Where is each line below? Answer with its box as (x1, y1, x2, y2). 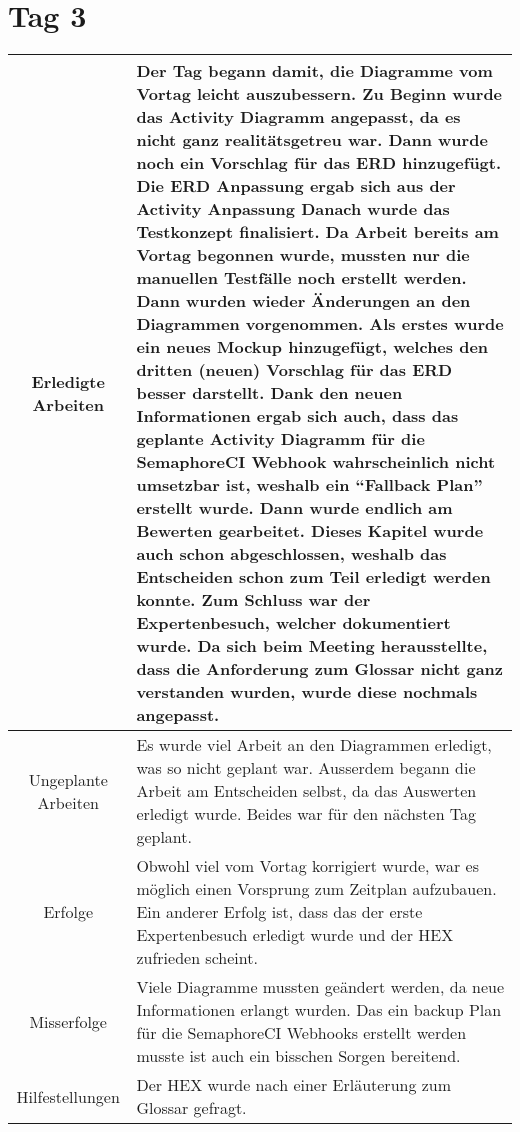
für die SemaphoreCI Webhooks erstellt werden (136, 1021, 467, 1045)
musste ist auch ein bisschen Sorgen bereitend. (136, 1044, 461, 1068)
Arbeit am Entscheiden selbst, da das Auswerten (136, 779, 477, 803)
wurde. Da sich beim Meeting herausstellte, (136, 634, 488, 658)
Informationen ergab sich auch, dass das (136, 404, 459, 428)
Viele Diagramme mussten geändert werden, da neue (136, 975, 505, 999)
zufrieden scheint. (136, 946, 258, 970)
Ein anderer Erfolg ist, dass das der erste (136, 900, 423, 924)
